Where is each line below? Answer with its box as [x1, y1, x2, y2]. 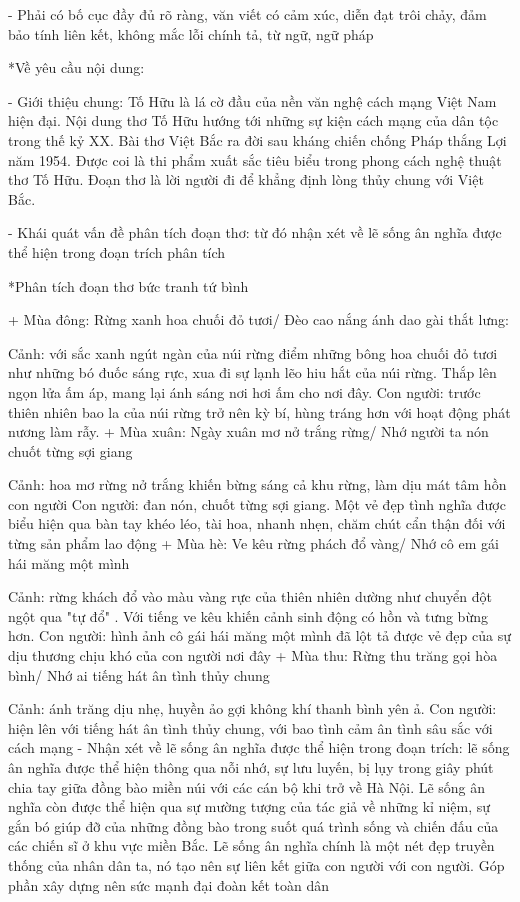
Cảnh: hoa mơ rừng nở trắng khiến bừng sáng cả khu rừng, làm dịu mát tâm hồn [8, 474, 507, 495]
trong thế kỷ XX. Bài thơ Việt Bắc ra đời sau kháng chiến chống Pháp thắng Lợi [8, 129, 507, 150]
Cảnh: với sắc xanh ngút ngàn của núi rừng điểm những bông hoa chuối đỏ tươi [8, 342, 498, 363]
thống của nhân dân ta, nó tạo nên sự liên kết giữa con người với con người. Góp [8, 854, 505, 875]
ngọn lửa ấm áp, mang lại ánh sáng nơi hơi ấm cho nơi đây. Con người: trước [8, 381, 481, 402]
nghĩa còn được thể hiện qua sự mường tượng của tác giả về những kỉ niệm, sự [8, 796, 491, 817]
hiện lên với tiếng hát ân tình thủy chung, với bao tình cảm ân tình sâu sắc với [8, 717, 493, 738]
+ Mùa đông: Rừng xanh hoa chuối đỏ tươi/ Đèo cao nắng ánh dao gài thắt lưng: [8, 309, 509, 330]
